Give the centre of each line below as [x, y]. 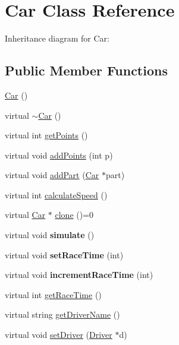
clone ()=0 [74, 215]
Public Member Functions [86, 70]
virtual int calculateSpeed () [56, 194]
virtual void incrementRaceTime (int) [79, 275]
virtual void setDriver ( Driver [59, 335]
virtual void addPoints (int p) [59, 155]
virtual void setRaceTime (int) [64, 254]
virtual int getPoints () [46, 135]
